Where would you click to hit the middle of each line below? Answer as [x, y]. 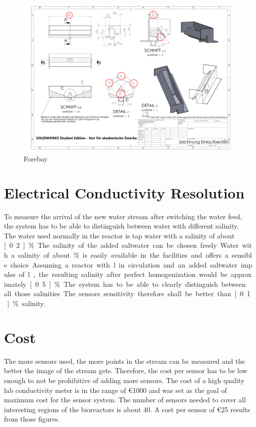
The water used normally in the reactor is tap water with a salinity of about [119, 235]
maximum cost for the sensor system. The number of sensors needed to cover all [125, 400]
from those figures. [32, 419]
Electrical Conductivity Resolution [124, 192]
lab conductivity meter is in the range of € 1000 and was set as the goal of [115, 390]
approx [241, 274]
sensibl [242, 255]
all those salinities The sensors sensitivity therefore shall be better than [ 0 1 [127, 293]
